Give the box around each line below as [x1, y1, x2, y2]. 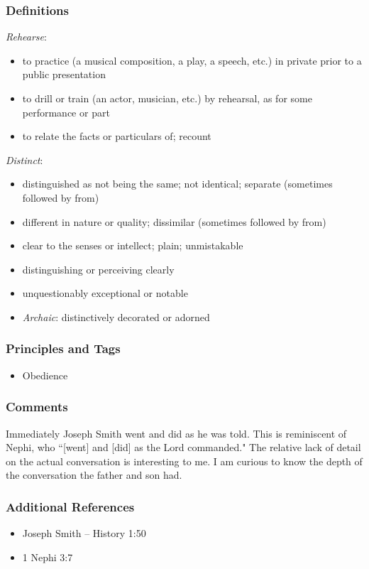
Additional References [6, 497, 135, 515]
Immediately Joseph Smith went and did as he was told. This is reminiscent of [6, 426, 347, 440]
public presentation [22, 67, 106, 82]
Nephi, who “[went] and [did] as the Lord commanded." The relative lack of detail [6, 440, 361, 455]
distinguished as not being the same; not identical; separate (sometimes [22, 176, 333, 191]
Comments [6, 398, 68, 416]
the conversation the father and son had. [6, 467, 182, 482]
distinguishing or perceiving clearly [22, 261, 175, 276]
